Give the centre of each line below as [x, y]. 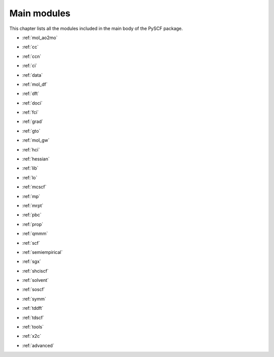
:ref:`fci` [30, 112]
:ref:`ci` [30, 66]
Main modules [40, 13]
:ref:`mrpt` [33, 205]
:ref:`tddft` [33, 308]
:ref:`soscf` [33, 289]
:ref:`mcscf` [34, 187]
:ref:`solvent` [36, 280]
